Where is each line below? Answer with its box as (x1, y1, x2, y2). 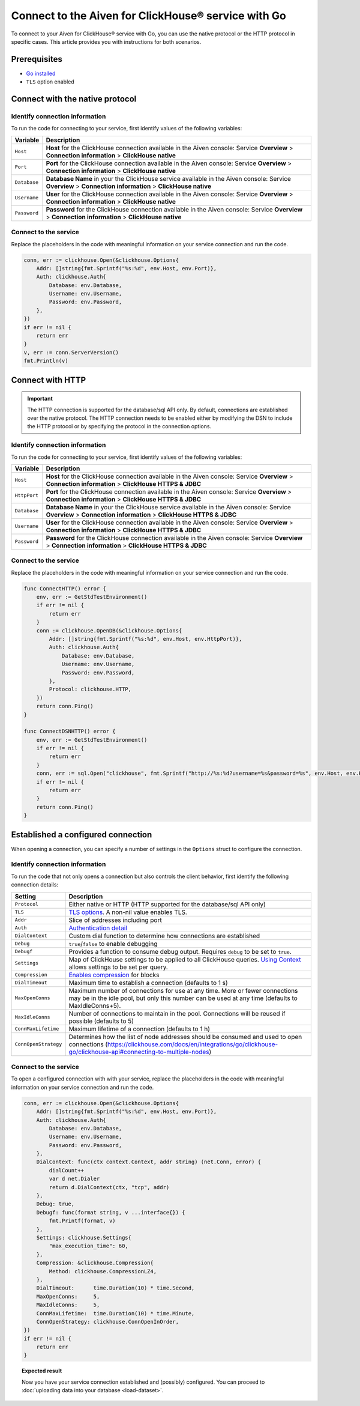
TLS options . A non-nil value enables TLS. (68, 908, 187, 916)
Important (27, 395, 53, 402)
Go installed (26, 70, 56, 77)
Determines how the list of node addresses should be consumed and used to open (68, 1032, 302, 1041)
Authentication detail (68, 924, 127, 932)
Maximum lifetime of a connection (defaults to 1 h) (68, 1025, 210, 1033)
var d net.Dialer (49, 1175, 100, 1183)
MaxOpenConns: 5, (36, 1293, 100, 1300)
